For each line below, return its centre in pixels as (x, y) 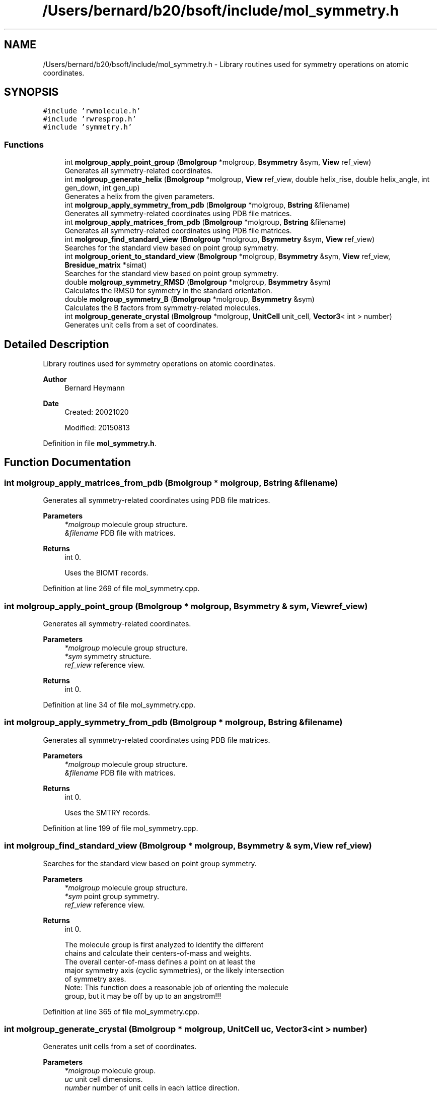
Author (55, 379)
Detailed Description (57, 344)
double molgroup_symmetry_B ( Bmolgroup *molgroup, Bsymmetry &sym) (190, 299)
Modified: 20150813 (97, 428)
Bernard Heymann (95, 388)
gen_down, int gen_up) (102, 188)
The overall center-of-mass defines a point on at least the (160, 961)
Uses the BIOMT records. (106, 573)
